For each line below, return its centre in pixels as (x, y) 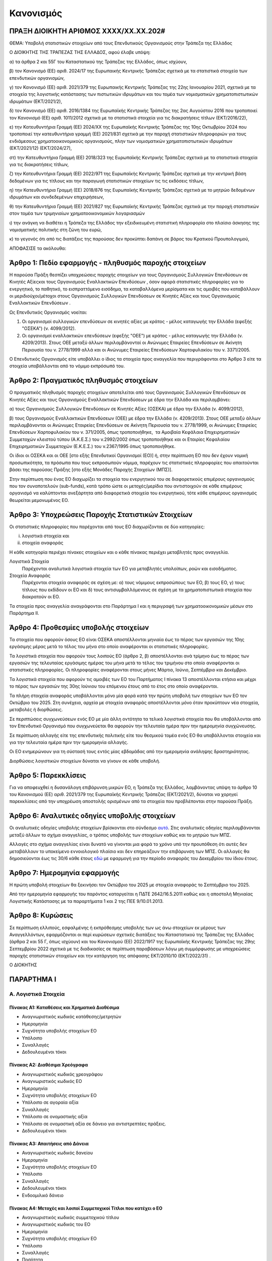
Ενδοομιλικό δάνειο (43, 1195)
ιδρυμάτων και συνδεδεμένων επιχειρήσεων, (57, 197)
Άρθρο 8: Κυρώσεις (41, 915)
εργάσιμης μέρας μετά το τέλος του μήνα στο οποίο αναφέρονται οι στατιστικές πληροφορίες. (109, 647)
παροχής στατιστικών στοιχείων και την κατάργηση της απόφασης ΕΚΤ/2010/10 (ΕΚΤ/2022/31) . (110, 956)
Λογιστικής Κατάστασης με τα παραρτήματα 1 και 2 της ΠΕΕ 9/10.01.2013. (86, 901)
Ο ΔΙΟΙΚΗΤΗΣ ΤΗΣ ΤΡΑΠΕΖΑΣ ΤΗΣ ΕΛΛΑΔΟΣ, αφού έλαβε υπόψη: (80, 52)
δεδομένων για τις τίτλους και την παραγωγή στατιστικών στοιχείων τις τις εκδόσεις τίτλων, (107, 181)
